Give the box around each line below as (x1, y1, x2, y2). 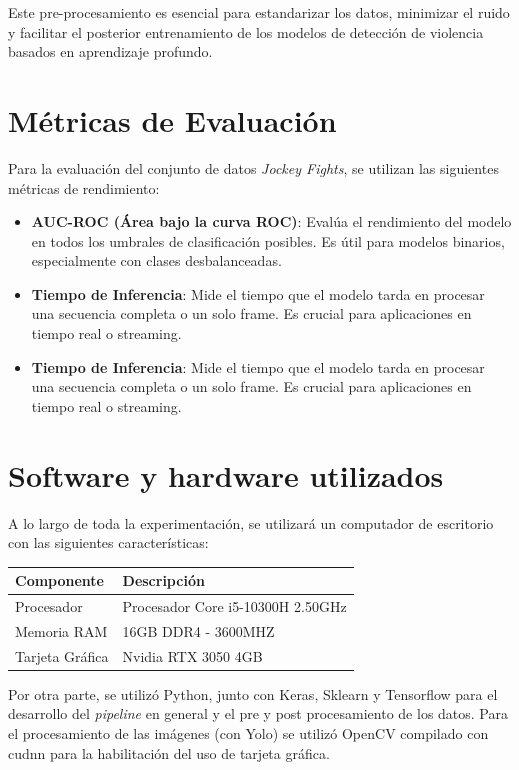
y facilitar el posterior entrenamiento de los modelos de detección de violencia (8, 21, 484, 42)
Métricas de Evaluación (8, 99, 337, 140)
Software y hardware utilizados (8, 454, 444, 495)
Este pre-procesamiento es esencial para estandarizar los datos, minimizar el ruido (8, 2, 510, 22)
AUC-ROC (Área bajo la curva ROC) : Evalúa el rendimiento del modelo (31, 211, 512, 232)
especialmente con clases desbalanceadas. (31, 250, 282, 271)
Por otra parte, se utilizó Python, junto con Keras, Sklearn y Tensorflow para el (8, 683, 498, 704)
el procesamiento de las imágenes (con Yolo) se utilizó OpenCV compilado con (8, 723, 489, 744)
